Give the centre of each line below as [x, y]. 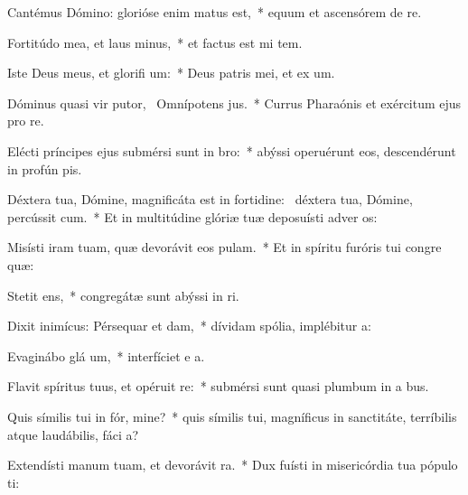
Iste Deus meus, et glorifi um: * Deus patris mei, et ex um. [171, 73]
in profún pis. [45, 168]
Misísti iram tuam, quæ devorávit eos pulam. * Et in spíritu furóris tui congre [225, 247]
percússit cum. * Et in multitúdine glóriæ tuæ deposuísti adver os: [192, 216]
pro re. [26, 121]
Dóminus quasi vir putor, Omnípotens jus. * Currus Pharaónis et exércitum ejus [234, 103]
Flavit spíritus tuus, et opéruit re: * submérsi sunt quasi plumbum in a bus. [218, 386]
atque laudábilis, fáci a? [73, 434]
